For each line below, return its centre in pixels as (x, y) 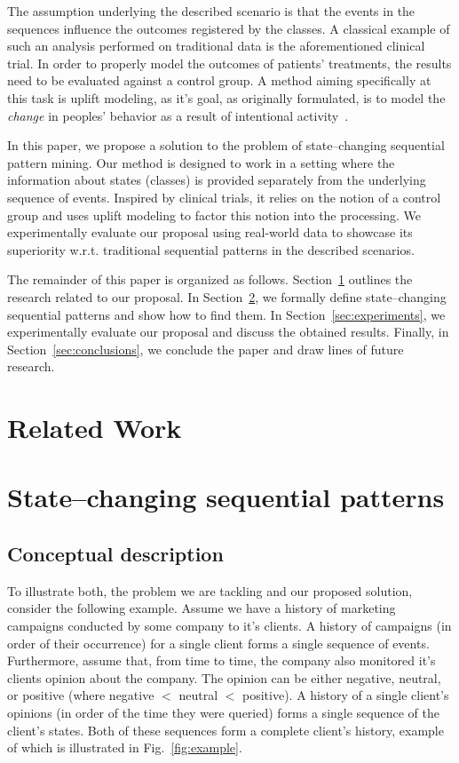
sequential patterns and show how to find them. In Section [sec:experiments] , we (226, 314)
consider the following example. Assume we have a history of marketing (202, 608)
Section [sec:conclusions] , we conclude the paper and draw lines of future (206, 349)
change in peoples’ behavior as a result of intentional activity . (178, 115)
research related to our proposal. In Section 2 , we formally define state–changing (227, 296)
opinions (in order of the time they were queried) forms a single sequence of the (223, 712)
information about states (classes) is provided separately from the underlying (217, 180)
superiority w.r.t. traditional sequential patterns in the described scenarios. (211, 249)
